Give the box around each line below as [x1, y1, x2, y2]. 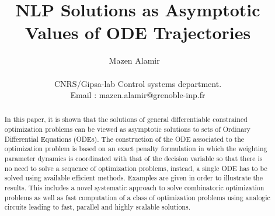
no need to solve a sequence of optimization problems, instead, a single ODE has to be [4, 163, 267, 173]
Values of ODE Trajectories [25, 20, 251, 44]
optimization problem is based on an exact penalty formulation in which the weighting [4, 144, 267, 154]
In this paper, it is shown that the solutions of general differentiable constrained [4, 114, 248, 124]
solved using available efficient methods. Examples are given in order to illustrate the [4, 173, 263, 183]
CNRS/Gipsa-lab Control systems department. [54, 77, 222, 89]
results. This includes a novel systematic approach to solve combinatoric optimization [4, 183, 264, 193]
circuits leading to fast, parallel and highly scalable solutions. [4, 202, 190, 212]
